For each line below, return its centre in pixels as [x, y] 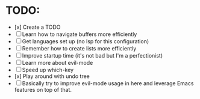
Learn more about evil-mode [58, 62]
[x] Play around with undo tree [52, 76]
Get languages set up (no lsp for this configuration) [86, 41]
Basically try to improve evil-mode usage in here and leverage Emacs [108, 83]
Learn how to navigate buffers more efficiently [80, 34]
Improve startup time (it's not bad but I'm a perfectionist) [92, 55]
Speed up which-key [48, 70]
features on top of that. [43, 89]
